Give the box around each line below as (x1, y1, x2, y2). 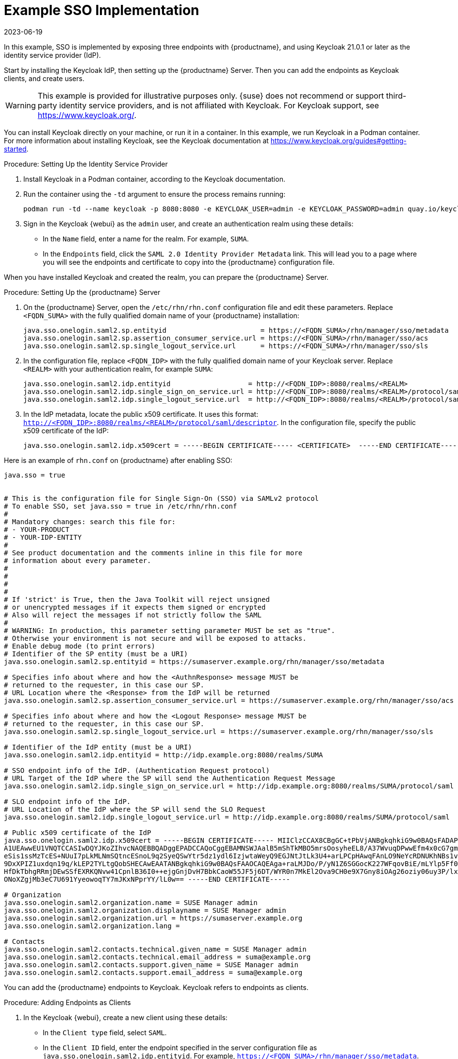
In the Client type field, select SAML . (43, 1028, 167, 1037)
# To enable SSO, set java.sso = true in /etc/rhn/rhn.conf (4, 502, 237, 510)
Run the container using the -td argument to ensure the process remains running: (23, 189, 286, 198)
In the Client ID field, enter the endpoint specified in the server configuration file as (43, 1043, 317, 1052)
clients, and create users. (4, 74, 84, 83)
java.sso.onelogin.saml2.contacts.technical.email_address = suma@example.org (4, 953, 311, 961)
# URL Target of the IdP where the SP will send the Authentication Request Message (4, 774, 335, 782)
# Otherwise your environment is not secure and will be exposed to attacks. (4, 634, 307, 642)
